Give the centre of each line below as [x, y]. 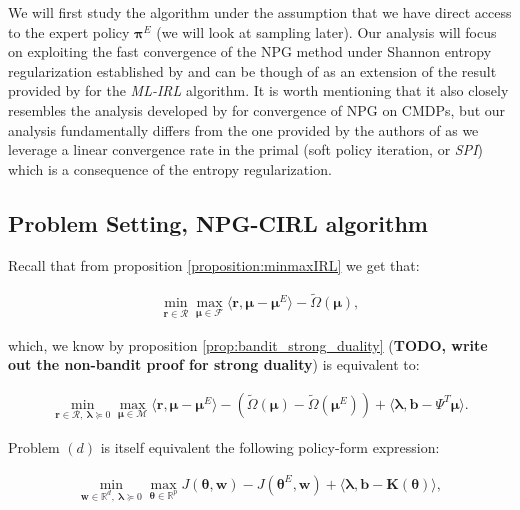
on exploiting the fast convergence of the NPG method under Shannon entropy [250, 51]
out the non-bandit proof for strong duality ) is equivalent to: [214, 364]
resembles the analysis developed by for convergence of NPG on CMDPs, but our [257, 109]
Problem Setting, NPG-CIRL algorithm [218, 222]
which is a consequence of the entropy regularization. [170, 168]
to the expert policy [69, 31]
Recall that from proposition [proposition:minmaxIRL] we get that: [214, 264]
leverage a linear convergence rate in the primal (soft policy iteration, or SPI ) [245, 149]
